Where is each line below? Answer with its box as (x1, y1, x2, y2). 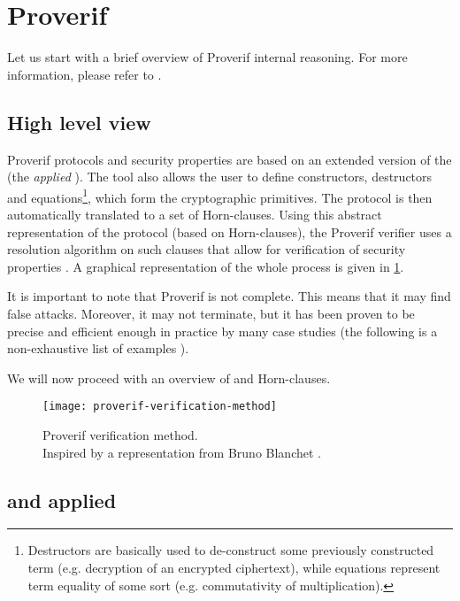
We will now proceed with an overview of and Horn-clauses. (7, 368, 331, 387)
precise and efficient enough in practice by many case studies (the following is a (7, 321, 438, 340)
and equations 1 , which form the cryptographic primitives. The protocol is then (7, 185, 433, 206)
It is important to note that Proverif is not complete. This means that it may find (7, 287, 451, 305)
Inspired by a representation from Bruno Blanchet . (42, 443, 321, 461)
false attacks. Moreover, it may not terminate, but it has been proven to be (7, 304, 415, 322)
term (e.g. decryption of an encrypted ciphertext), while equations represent (27, 558, 441, 576)
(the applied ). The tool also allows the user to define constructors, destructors (7, 167, 433, 186)
